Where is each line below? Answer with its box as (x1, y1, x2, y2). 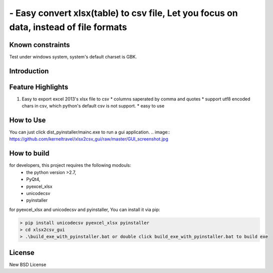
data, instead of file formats (9, 21, 127, 32)
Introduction (9, 66, 49, 75)
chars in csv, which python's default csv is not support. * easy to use (22, 103, 165, 109)
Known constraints (9, 40, 70, 49)
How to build (9, 149, 50, 157)
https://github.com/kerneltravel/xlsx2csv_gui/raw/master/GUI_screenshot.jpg (9, 136, 168, 142)
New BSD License (9, 261, 47, 267)
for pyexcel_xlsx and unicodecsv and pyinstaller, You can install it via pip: (9, 206, 160, 212)
